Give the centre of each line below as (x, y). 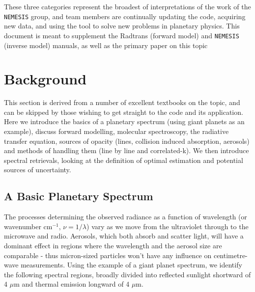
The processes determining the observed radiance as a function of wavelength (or (126, 217)
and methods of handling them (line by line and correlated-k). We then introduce (127, 150)
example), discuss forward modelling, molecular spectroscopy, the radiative (116, 131)
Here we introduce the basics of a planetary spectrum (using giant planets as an (124, 121)
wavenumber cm (28, 226)
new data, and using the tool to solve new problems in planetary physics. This (122, 26)
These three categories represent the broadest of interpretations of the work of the (127, 6)
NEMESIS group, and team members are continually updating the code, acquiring (125, 16)
